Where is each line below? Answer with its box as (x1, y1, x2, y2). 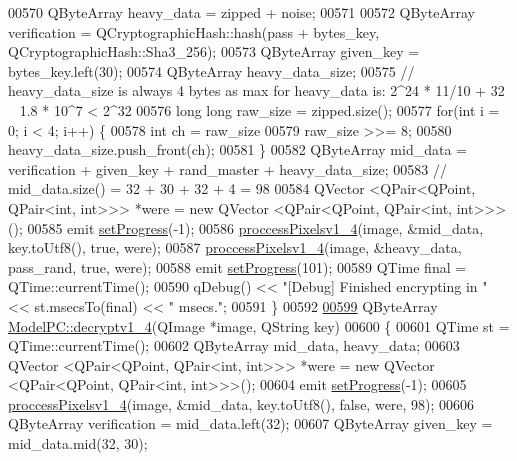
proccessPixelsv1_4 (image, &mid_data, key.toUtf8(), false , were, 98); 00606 (8, 393, 475, 414)
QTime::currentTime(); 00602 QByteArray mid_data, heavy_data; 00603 (8, 335, 460, 356)
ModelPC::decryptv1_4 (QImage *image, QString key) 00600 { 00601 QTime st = (8, 315, 510, 336)
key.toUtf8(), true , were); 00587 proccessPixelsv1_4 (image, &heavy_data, (8, 237, 462, 258)
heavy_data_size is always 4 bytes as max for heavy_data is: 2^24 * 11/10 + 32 (8, 80, 505, 101)
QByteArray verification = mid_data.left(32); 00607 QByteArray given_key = (8, 413, 493, 434)
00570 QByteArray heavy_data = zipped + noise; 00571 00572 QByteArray (8, 2, 475, 22)
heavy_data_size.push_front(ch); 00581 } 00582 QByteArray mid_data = (8, 139, 467, 160)
